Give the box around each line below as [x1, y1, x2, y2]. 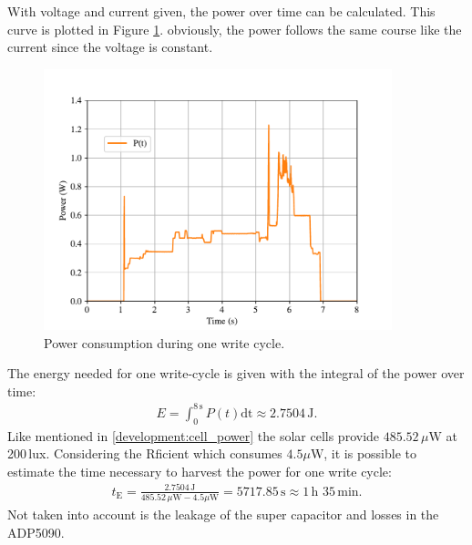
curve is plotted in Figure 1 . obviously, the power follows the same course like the [7, 19, 462, 38]
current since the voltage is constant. [7, 37, 213, 57]
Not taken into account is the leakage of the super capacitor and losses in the [7, 505, 439, 524]
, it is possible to [323, 444, 417, 463]
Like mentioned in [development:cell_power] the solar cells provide [7, 426, 380, 445]
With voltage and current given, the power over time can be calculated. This [7, 2, 436, 20]
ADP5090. [7, 522, 65, 541]
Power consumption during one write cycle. [44, 333, 285, 352]
